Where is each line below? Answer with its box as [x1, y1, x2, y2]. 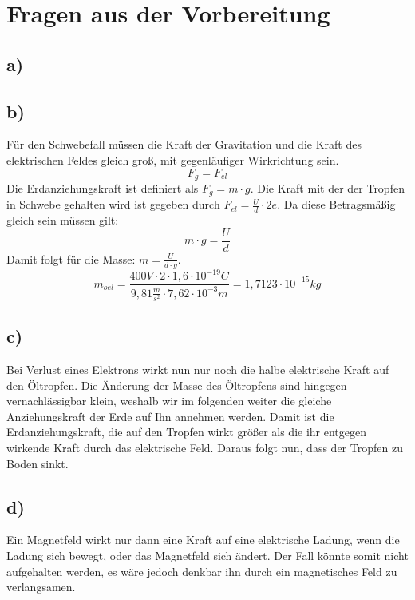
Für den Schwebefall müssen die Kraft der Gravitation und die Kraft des [6, 136, 362, 153]
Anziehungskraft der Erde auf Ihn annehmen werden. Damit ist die [6, 407, 334, 424]
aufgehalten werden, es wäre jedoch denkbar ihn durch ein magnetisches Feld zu [6, 562, 397, 579]
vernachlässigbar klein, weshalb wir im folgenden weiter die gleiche [6, 392, 332, 409]
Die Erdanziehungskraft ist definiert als [6, 180, 199, 196]
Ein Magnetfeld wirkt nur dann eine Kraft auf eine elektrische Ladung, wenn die [6, 531, 400, 548]
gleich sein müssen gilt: [6, 212, 119, 228]
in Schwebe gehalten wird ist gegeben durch [6, 196, 220, 213]
